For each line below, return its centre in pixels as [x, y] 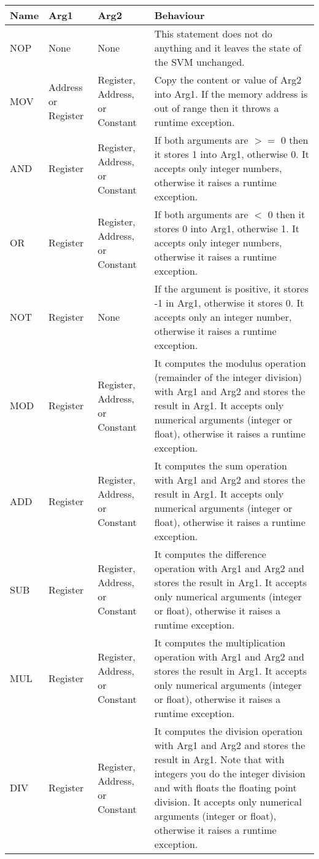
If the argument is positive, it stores [231, 288]
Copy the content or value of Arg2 [228, 80]
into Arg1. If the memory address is [231, 94]
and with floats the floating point [225, 787]
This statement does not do [213, 33]
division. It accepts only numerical [228, 802]
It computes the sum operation [221, 465]
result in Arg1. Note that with [219, 759]
